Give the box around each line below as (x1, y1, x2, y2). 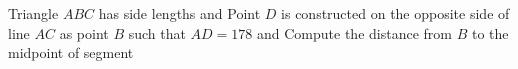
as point (59, 22, 109, 43)
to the (471, 22, 509, 43)
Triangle (8, 3, 59, 23)
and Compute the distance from (257, 22, 452, 43)
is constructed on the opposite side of (281, 3, 510, 23)
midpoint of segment (8, 42, 134, 63)
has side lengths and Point (98, 3, 261, 23)
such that (128, 22, 186, 43)
